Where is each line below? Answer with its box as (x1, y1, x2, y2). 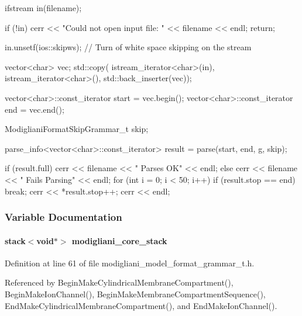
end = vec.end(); (5, 103, 64, 115)
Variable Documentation (5, 210, 122, 224)
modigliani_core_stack (71, 234, 167, 246)
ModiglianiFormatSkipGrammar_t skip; (5, 123, 149, 135)
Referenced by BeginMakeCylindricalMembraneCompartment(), (5, 276, 234, 289)
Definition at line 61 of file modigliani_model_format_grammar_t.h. (5, 256, 255, 269)
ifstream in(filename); (5, 2, 82, 13)
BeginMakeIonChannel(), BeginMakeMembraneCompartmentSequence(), (5, 287, 266, 300)
